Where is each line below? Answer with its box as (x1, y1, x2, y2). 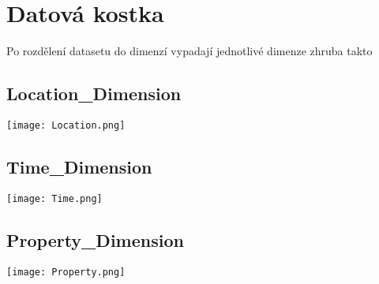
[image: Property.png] (6, 266, 126, 278)
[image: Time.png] (6, 192, 103, 204)
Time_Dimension (6, 154, 152, 178)
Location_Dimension (6, 81, 182, 106)
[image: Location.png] (6, 119, 126, 131)
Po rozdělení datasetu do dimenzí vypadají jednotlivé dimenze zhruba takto (6, 43, 373, 59)
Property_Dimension (6, 227, 184, 252)
